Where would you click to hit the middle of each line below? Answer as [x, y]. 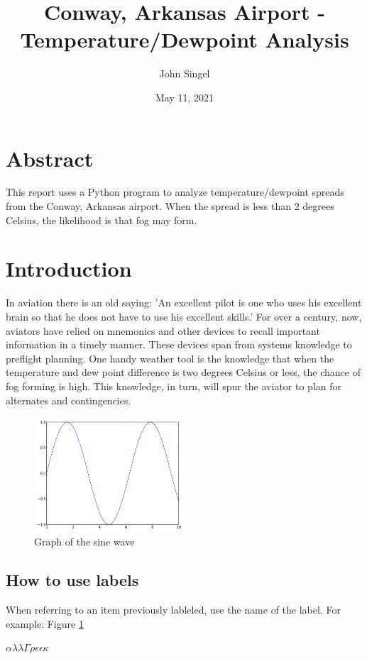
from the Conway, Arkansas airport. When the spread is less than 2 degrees [170, 206]
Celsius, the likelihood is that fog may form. [102, 220]
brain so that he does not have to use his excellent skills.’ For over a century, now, [184, 316]
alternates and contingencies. [69, 400]
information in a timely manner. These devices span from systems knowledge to [179, 344]
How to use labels [72, 580]
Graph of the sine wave [84, 542]
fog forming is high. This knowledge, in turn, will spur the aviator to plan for [174, 386]
